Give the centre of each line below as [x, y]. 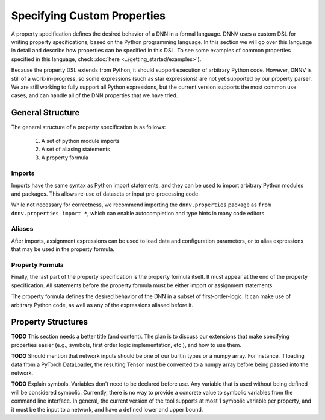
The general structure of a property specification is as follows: [88, 127]
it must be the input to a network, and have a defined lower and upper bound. [107, 409]
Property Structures [50, 322]
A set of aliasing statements [76, 149]
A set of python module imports [80, 141]
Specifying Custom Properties [88, 16]
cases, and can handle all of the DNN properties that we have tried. [94, 95]
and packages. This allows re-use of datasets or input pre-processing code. [105, 194]
